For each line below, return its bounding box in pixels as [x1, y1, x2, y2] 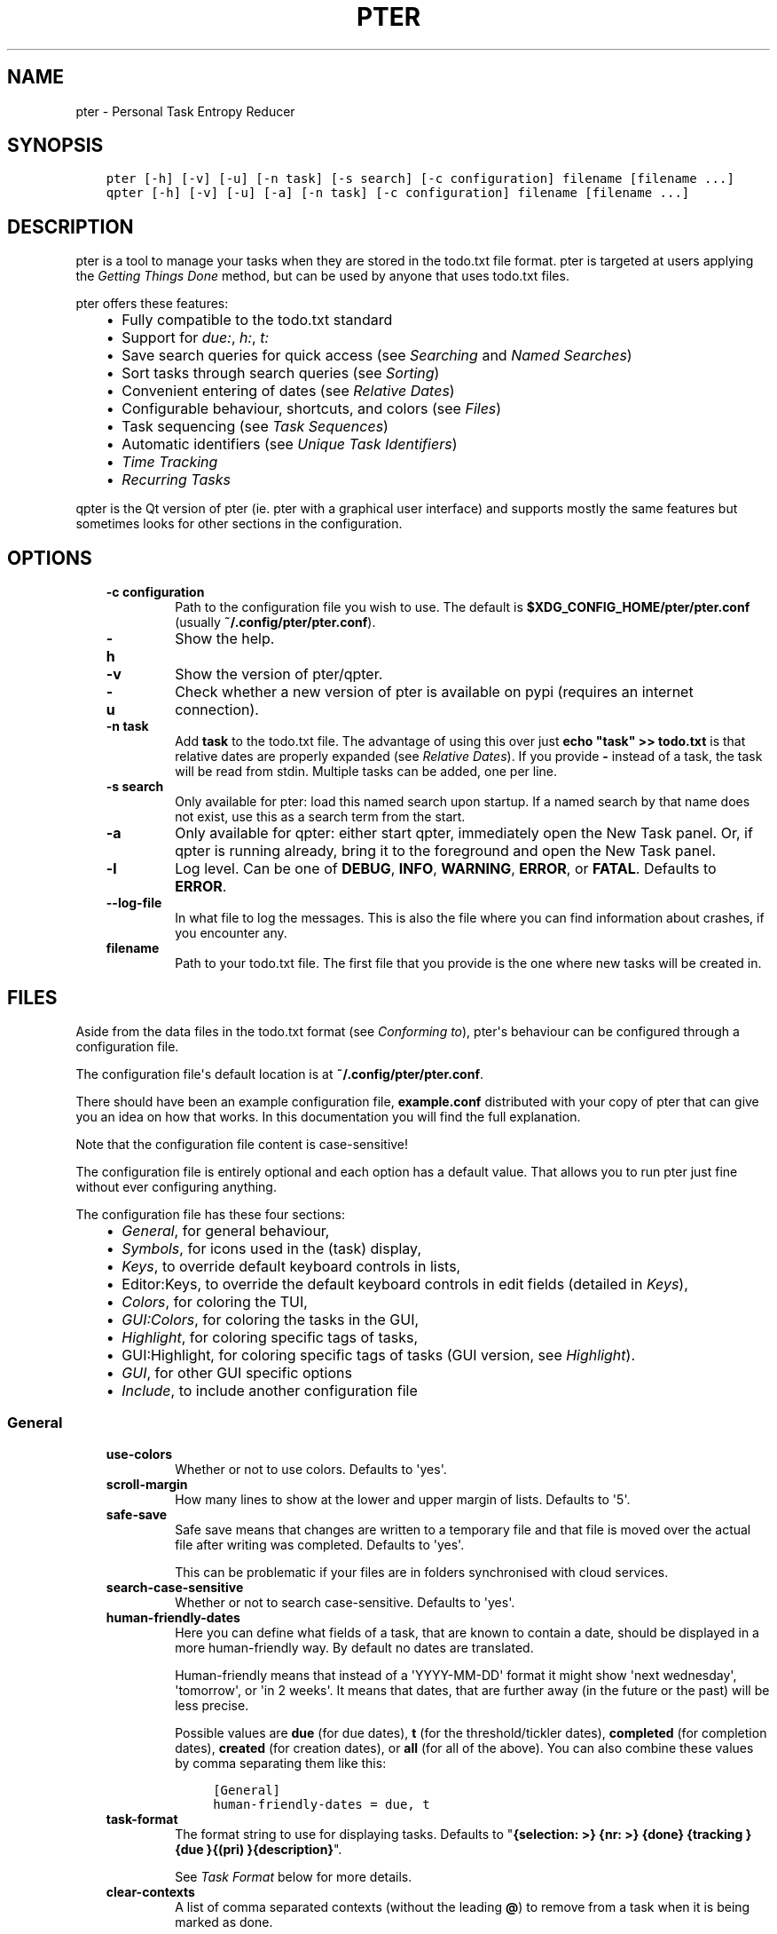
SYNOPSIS [7, 134, 104, 157]
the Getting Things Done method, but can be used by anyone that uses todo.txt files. [75, 268, 569, 284]
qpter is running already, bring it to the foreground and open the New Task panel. [175, 842, 717, 860]
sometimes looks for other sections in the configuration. [75, 516, 403, 532]
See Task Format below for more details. [175, 1868, 412, 1884]
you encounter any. [175, 925, 287, 941]
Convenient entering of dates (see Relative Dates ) [122, 382, 455, 400]
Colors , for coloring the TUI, [122, 1292, 308, 1311]
